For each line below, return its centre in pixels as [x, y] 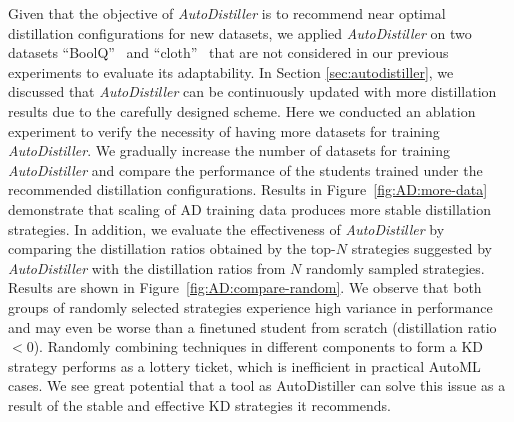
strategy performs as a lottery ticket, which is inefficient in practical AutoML [244, 365]
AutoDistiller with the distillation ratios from [147, 267]
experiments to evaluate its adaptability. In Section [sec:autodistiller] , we [231, 71]
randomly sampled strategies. [395, 267]
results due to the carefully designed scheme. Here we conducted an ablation [242, 110]
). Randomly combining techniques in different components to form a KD [258, 346]
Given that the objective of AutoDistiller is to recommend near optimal [227, 13]
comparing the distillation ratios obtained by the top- [172, 248]
